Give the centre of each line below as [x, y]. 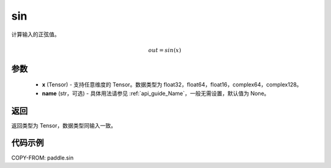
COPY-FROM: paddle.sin [42, 158]
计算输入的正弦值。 [36, 34]
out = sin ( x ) [165, 50]
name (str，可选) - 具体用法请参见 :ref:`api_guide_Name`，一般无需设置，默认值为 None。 [156, 93]
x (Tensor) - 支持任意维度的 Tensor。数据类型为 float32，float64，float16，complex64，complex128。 [172, 85]
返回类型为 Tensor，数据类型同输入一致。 [64, 125]
